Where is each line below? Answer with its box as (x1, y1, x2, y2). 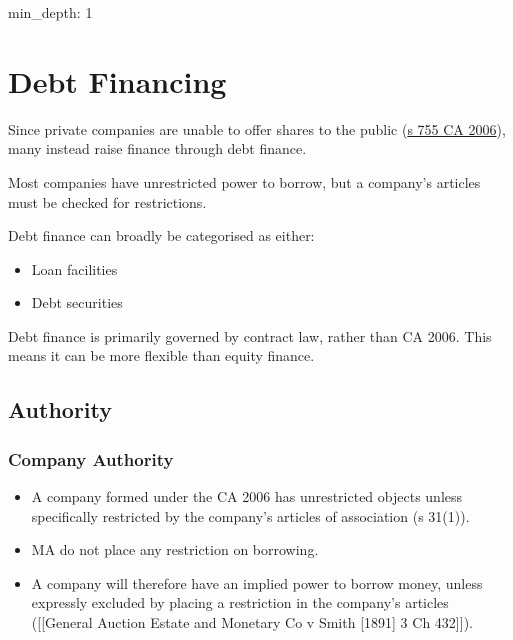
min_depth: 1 (8, 2, 93, 22)
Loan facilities (31, 258, 118, 279)
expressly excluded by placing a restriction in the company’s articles (31, 592, 449, 613)
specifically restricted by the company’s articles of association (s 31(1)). (31, 505, 470, 526)
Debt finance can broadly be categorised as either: (8, 225, 315, 246)
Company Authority (8, 446, 174, 471)
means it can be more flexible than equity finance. (8, 345, 315, 366)
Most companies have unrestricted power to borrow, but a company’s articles (8, 171, 481, 192)
